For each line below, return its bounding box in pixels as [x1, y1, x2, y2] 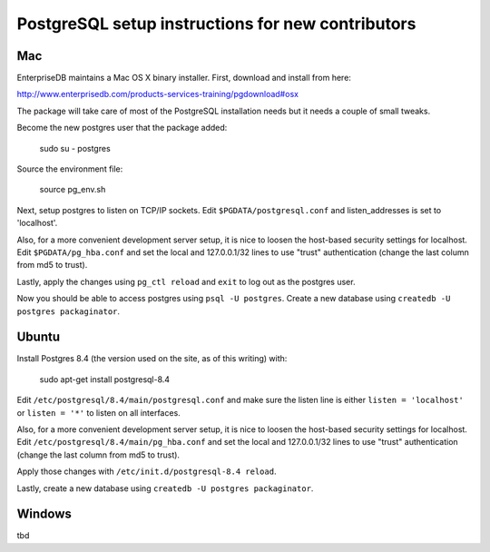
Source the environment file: [16, 163, 123, 174]
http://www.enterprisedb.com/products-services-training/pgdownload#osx [16, 89, 299, 100]
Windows [16, 507, 72, 522]
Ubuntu [16, 330, 61, 345]
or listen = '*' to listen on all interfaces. [16, 407, 181, 418]
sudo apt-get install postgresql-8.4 [39, 373, 171, 385]
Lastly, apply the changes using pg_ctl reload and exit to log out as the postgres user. [16, 276, 356, 287]
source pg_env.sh [39, 184, 106, 195]
